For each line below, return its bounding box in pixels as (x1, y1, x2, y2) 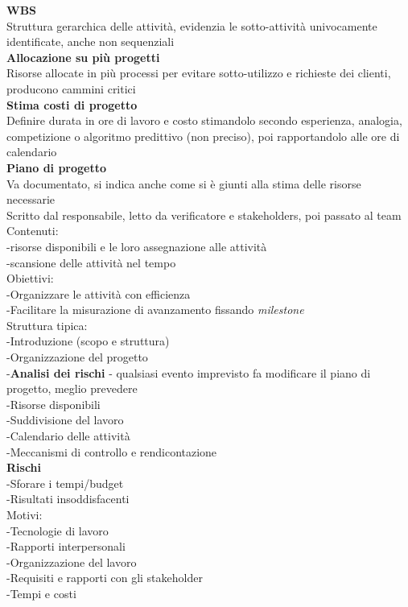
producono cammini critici (6, 80, 136, 97)
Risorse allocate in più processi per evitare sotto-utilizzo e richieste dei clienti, (6, 64, 391, 81)
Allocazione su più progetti (6, 48, 160, 65)
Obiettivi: (6, 270, 54, 287)
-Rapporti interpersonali (6, 538, 126, 555)
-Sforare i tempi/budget (6, 474, 124, 491)
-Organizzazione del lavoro (6, 553, 137, 570)
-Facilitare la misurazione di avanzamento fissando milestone (6, 301, 304, 318)
